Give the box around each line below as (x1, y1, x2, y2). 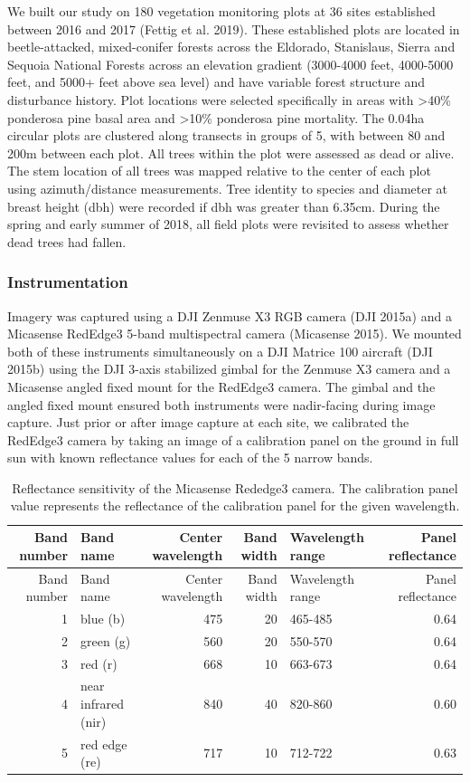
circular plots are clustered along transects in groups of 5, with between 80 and (7, 126, 446, 145)
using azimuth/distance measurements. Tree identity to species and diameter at (7, 178, 448, 197)
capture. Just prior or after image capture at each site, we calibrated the (7, 413, 409, 432)
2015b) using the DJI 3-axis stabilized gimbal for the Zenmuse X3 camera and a (7, 359, 451, 378)
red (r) (80, 653, 117, 672)
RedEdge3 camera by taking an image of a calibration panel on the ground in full (7, 430, 459, 449)
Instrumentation (7, 271, 128, 293)
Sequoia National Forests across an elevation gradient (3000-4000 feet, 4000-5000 (7, 54, 454, 73)
